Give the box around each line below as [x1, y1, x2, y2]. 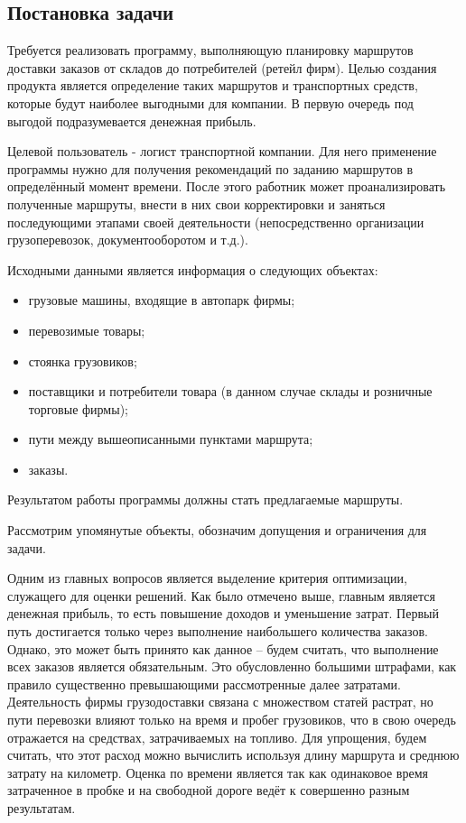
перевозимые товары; [28, 320, 145, 339]
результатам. [7, 798, 76, 817]
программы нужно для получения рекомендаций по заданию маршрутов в [7, 159, 414, 178]
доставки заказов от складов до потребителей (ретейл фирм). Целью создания [7, 58, 437, 77]
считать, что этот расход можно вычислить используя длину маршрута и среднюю [7, 745, 460, 764]
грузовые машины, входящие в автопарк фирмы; [28, 291, 295, 310]
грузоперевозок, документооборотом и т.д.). [7, 230, 248, 249]
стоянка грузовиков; [28, 351, 137, 370]
